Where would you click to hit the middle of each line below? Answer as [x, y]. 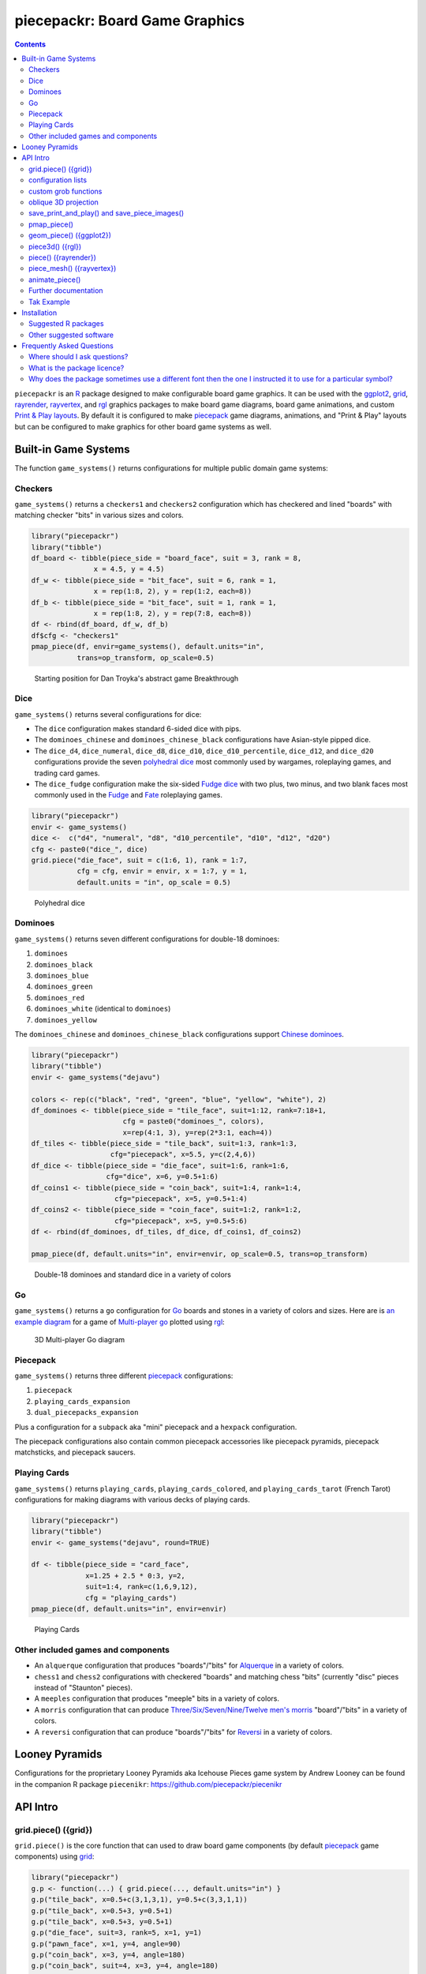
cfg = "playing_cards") [131, 1598]
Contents [30, 44]
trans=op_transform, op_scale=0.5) [146, 658]
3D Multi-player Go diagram [80, 1339]
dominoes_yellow [66, 1020]
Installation [39, 313]
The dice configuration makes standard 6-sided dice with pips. [138, 729]
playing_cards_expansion [82, 1401]
